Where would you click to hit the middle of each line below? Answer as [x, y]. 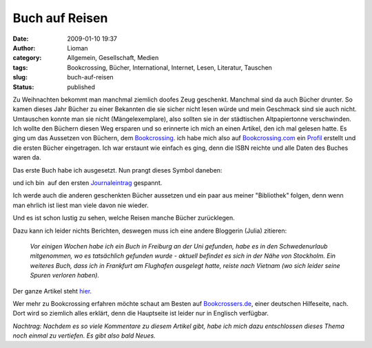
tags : [20, 67]
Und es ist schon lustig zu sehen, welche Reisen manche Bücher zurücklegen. [124, 218]
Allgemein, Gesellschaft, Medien [113, 58]
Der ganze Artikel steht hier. [52, 291]
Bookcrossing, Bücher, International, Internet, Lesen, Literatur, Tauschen [169, 67]
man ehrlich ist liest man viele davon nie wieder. [81, 205]
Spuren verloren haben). [65, 275]
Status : [23, 87]
